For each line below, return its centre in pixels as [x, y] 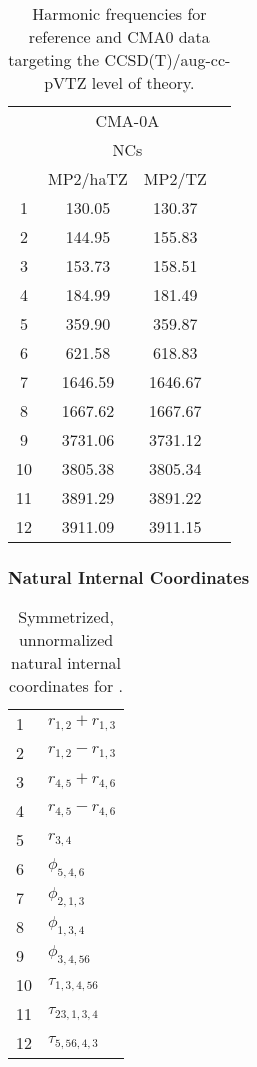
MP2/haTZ [88, 178]
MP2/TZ [175, 178]
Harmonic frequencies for [119, 13]
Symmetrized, [66, 617]
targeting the [54, 59]
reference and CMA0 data [119, 36]
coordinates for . [66, 686]
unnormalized [66, 640]
